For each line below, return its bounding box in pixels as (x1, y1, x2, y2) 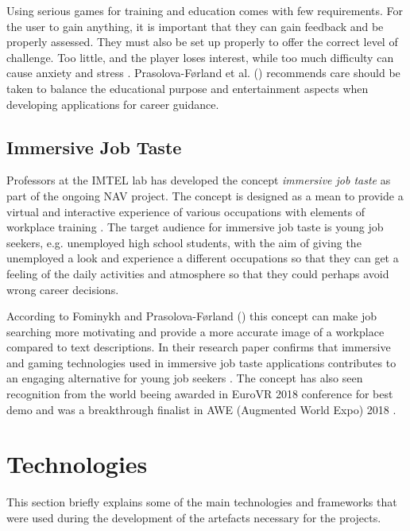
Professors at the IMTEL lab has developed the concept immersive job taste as (6, 172, 391, 188)
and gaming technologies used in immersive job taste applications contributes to (6, 354, 396, 370)
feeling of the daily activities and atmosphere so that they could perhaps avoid (6, 265, 389, 281)
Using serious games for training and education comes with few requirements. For (6, 2, 404, 18)
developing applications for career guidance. (6, 95, 219, 112)
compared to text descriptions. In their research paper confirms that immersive (6, 339, 391, 355)
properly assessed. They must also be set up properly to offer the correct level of (6, 33, 398, 50)
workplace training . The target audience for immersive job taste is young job (6, 219, 384, 235)
